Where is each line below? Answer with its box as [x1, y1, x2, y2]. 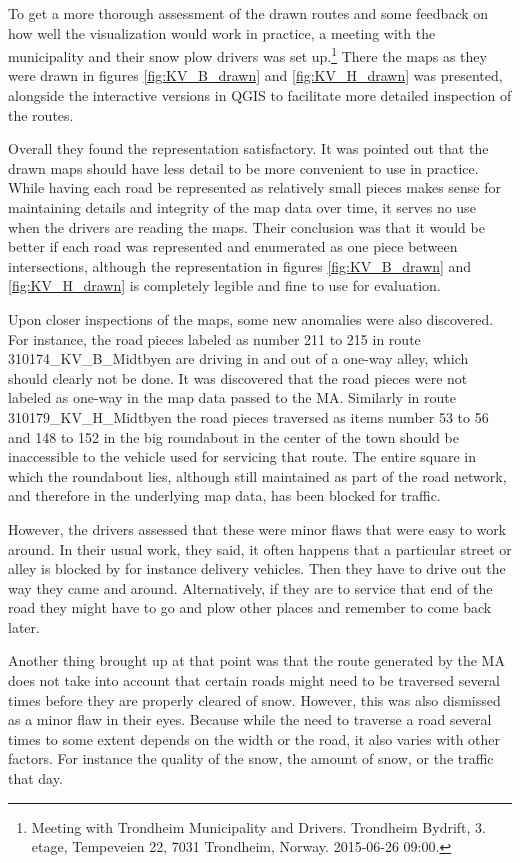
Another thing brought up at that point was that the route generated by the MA [8, 650, 505, 671]
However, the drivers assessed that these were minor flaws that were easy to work [8, 518, 507, 539]
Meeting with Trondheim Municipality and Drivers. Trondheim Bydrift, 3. [31, 816, 486, 837]
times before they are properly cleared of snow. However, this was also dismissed [8, 689, 501, 710]
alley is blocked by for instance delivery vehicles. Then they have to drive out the [8, 558, 506, 579]
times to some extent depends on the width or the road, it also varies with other [8, 728, 501, 749]
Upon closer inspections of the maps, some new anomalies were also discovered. [8, 308, 494, 329]
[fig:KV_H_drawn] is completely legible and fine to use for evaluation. [8, 275, 441, 296]
